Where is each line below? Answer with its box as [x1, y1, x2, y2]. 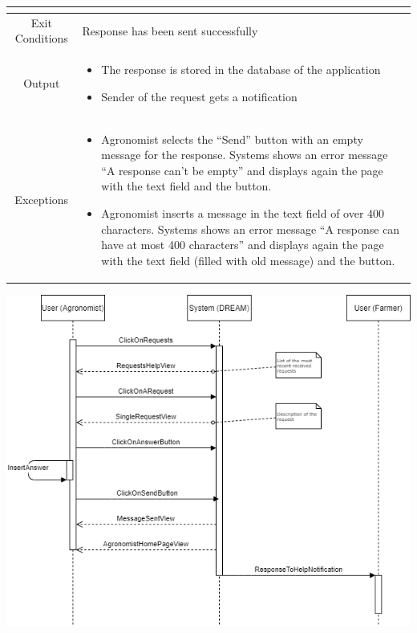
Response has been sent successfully [82, 22, 258, 39]
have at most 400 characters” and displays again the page [101, 236, 384, 253]
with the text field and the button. [101, 178, 272, 194]
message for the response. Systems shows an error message [101, 146, 388, 163]
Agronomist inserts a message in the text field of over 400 [101, 205, 385, 221]
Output [23, 74, 60, 91]
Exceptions [14, 191, 69, 208]
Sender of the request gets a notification [101, 88, 298, 104]
